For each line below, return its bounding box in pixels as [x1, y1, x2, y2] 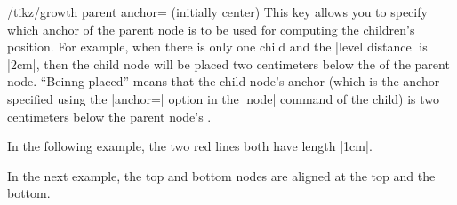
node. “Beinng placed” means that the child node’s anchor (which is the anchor [7, 72, 440, 91]
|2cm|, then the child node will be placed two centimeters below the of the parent [7, 54, 450, 73]
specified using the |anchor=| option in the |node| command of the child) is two [7, 89, 440, 107]
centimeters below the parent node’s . [7, 106, 212, 125]
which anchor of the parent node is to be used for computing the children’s [7, 20, 415, 38]
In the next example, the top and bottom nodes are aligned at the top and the [7, 166, 436, 185]
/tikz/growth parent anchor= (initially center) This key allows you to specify [7, 3, 428, 20]
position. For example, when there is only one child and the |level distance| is [7, 37, 428, 56]
